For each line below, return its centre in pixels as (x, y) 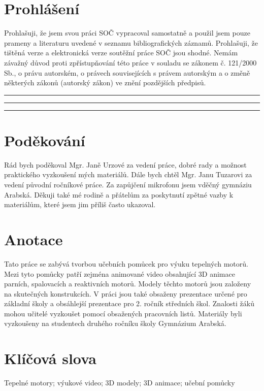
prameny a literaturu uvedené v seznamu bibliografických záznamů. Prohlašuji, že (131, 42)
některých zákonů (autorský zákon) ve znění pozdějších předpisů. (105, 83)
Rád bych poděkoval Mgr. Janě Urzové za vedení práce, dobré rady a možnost (125, 164)
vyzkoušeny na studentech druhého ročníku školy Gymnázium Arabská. (115, 323)
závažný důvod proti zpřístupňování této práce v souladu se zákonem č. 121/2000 (130, 62)
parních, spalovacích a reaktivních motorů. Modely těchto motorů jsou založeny (128, 284)
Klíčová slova (50, 358)
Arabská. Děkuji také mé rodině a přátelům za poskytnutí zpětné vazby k (119, 194)
